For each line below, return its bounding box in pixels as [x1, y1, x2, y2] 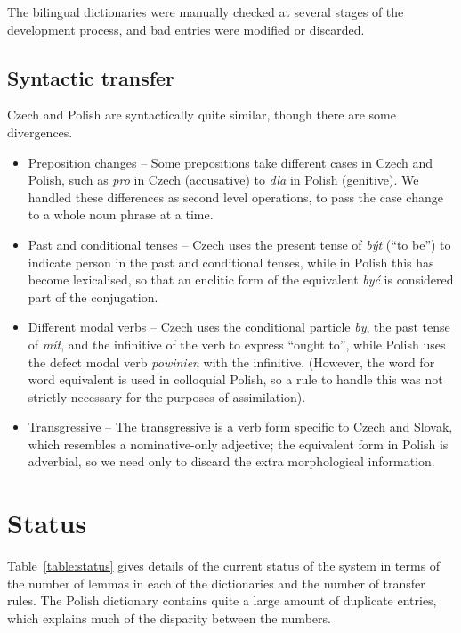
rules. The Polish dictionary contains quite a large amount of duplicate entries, [7, 591, 437, 610]
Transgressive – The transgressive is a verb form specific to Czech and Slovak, [28, 417, 453, 436]
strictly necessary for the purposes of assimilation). [28, 387, 306, 406]
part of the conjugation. [28, 287, 158, 306]
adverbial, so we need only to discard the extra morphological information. [28, 452, 435, 471]
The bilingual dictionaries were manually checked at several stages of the [7, 3, 404, 21]
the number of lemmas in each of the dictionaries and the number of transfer [7, 573, 425, 592]
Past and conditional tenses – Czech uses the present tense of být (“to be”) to [28, 234, 451, 253]
